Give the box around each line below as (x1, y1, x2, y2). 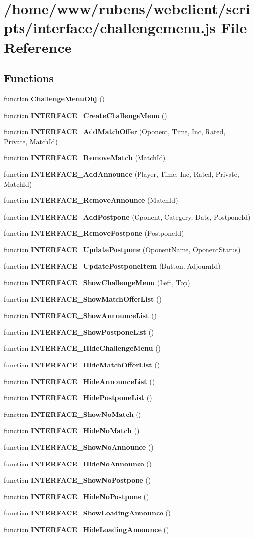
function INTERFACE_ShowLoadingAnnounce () (4, 508, 171, 518)
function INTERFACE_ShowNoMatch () (4, 409, 141, 419)
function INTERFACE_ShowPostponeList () (4, 326, 154, 337)
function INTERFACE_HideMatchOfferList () (4, 360, 160, 370)
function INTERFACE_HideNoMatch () (4, 425, 139, 436)
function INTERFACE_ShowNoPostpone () (4, 475, 151, 485)
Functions (4, 71, 54, 86)
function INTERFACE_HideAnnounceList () (4, 376, 155, 386)
